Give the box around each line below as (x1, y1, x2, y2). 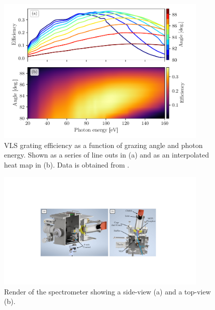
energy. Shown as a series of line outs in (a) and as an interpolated (4, 149, 209, 160)
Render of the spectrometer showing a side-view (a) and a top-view (4, 286, 211, 296)
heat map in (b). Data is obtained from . (4, 160, 130, 170)
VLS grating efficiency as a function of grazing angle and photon (4, 139, 203, 150)
